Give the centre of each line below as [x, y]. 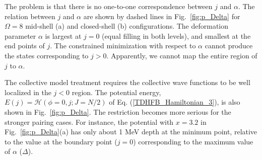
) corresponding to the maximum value [193, 141]
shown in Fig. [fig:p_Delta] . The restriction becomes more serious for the [118, 111]
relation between [30, 16]
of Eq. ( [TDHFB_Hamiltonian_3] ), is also [175, 102]
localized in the [28, 92]
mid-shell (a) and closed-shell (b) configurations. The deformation [127, 26]
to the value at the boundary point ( [61, 141]
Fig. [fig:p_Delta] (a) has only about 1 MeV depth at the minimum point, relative [131, 132]
